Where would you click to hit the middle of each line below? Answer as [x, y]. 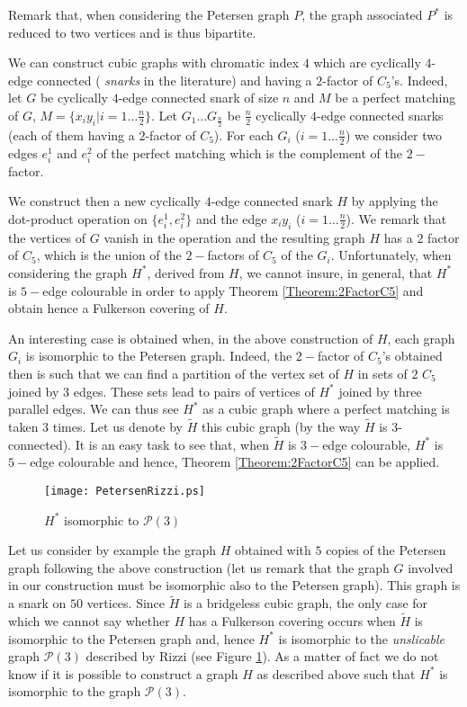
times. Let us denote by [117, 426]
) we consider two [393, 134]
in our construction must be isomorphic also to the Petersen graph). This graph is [234, 585]
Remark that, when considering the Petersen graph [149, 14]
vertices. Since [126, 603]
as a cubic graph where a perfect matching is [326, 409]
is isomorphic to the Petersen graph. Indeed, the [159, 356]
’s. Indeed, [419, 80]
